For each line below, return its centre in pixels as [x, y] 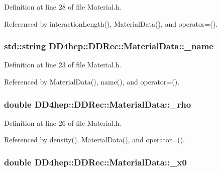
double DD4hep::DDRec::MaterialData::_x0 [95, 162]
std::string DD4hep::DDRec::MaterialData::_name [109, 46]
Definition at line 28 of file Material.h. [63, 7]
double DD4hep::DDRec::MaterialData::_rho [98, 104]
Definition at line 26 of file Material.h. [63, 122]
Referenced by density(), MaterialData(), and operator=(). [94, 140]
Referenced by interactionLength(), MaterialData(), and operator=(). [111, 23]
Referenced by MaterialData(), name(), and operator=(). [92, 81]
